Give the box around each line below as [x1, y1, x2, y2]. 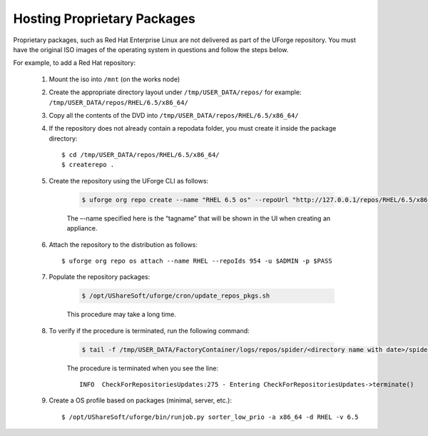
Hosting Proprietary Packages [13, 11, 195, 26]
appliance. [66, 224, 98, 233]
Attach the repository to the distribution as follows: [49, 240, 198, 249]
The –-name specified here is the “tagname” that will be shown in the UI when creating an [66, 214, 331, 223]
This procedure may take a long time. [66, 310, 176, 319]
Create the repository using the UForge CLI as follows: [49, 176, 209, 185]
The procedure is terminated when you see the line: [66, 364, 219, 372]
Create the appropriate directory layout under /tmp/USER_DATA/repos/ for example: [49, 88, 302, 96]
